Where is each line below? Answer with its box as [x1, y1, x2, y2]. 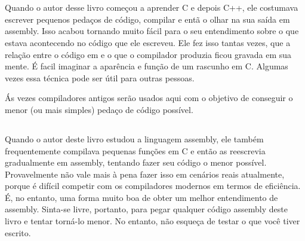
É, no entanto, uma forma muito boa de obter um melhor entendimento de [5, 191, 278, 203]
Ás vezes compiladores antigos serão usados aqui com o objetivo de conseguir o [5, 91, 293, 104]
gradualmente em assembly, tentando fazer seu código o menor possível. [5, 156, 267, 169]
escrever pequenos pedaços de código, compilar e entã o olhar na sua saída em [5, 13, 290, 25]
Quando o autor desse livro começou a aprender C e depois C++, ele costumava [5, 1, 298, 14]
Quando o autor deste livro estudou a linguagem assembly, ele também [5, 132, 264, 145]
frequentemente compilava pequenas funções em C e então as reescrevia [5, 144, 266, 157]
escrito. [5, 226, 31, 239]
